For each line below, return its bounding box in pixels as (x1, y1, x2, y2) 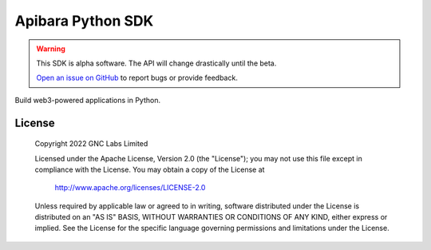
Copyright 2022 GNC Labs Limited (34, 139, 148, 149)
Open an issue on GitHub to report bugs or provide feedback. (36, 73, 239, 83)
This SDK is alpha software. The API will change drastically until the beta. (36, 58, 277, 68)
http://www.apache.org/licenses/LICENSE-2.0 (54, 183, 206, 192)
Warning (36, 44, 65, 54)
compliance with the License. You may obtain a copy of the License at (34, 165, 265, 174)
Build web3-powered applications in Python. (14, 95, 161, 105)
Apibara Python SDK (14, 12, 154, 30)
